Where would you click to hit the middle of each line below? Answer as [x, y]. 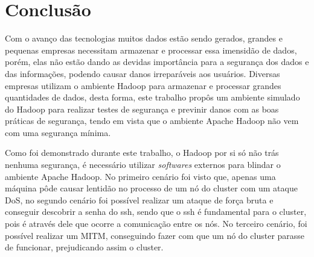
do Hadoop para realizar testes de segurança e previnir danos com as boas [142, 109]
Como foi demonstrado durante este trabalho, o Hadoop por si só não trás [142, 153]
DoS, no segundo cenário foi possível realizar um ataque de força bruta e [139, 200]
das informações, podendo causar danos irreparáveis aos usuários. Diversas [143, 73]
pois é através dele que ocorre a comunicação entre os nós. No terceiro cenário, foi [156, 224]
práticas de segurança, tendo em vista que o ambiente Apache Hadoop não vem [152, 121]
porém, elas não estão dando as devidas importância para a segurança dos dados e [157, 62]
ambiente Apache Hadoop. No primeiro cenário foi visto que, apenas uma [140, 176]
